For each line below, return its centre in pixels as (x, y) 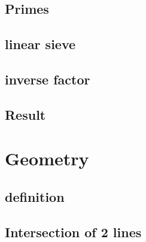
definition (35, 196)
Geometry (47, 158)
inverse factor (48, 79)
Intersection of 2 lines (73, 232)
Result (25, 114)
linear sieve (40, 44)
